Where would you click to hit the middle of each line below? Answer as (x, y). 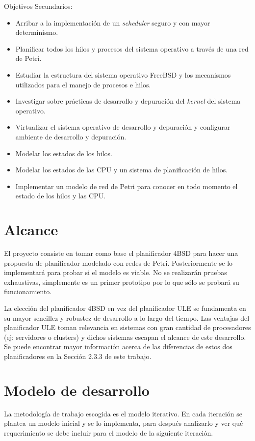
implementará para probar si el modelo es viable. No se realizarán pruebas (115, 272)
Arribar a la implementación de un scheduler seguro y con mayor (113, 22)
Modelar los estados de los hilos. (64, 153)
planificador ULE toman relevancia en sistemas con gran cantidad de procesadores (127, 327)
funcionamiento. (28, 291)
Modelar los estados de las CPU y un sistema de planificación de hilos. (122, 170)
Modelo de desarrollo (77, 390)
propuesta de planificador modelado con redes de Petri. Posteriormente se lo (118, 262)
